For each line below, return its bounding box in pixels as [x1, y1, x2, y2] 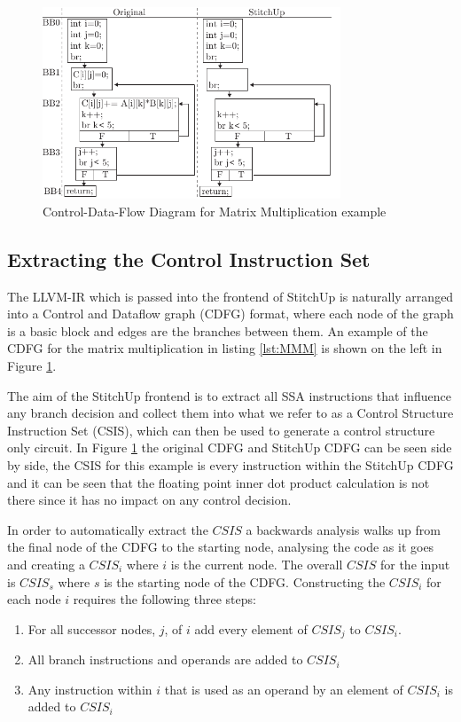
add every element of [194, 619, 308, 638]
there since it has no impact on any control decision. [7, 490, 292, 509]
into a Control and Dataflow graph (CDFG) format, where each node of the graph [7, 304, 454, 323]
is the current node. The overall [170, 554, 343, 573]
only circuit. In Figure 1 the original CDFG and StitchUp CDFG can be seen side [7, 438, 452, 457]
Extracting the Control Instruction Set [7, 245, 371, 272]
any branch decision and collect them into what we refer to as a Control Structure [7, 404, 454, 422]
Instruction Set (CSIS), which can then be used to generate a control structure [7, 420, 435, 439]
